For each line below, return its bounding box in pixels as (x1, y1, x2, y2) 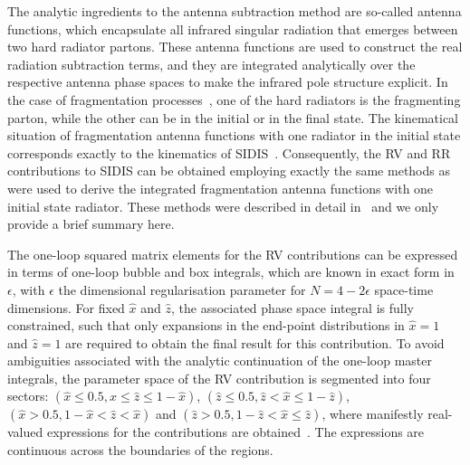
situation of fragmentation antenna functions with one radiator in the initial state (7, 126, 461, 145)
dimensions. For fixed (7, 298, 125, 317)
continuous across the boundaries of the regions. (7, 441, 273, 460)
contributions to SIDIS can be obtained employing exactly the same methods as (7, 161, 450, 180)
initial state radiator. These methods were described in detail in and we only (7, 196, 439, 215)
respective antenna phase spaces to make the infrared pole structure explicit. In (7, 72, 448, 91)
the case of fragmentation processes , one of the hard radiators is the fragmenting (7, 90, 461, 109)
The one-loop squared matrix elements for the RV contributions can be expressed (7, 244, 458, 263)
